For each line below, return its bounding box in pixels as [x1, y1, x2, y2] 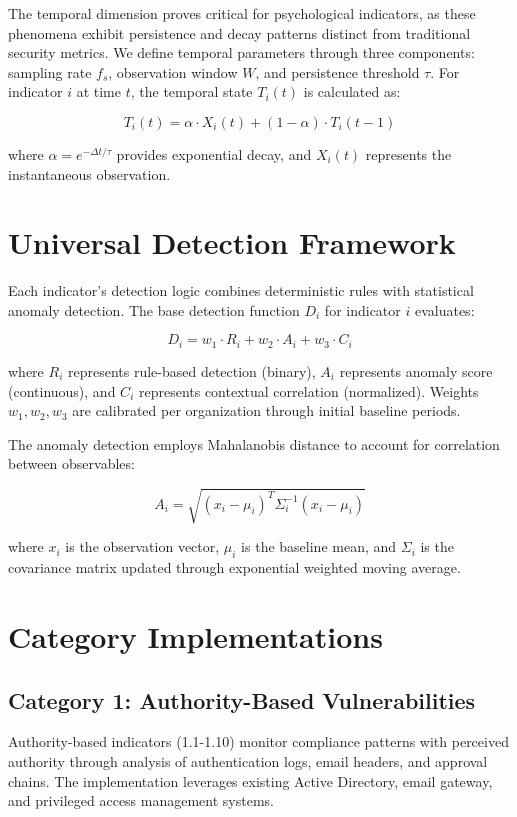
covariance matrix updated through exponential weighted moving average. [8, 557, 461, 578]
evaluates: [414, 299, 475, 320]
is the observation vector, [65, 536, 220, 557]
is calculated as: [303, 81, 401, 102]
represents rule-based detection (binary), [67, 360, 316, 381]
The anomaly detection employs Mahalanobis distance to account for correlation [8, 433, 500, 454]
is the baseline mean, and [241, 536, 397, 557]
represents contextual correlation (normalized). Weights [138, 380, 479, 401]
